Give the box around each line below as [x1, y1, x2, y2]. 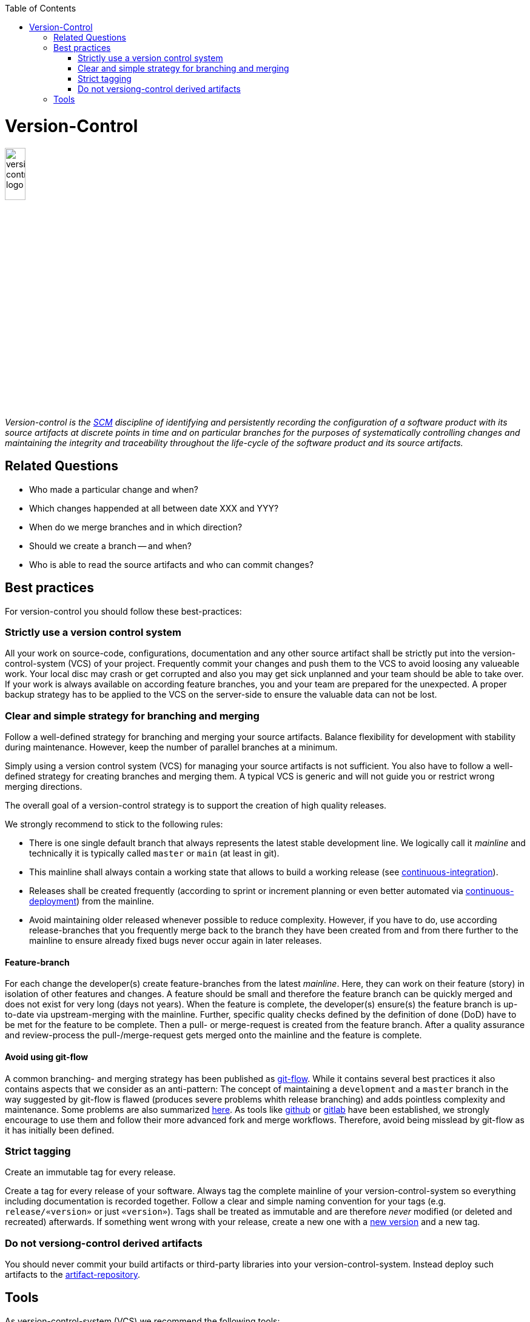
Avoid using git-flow [5, 1051, 89, 1062]
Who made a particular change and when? [29, 484, 198, 495]
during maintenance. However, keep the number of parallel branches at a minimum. [5, 742, 338, 753]
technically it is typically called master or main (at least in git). [29, 848, 280, 859]
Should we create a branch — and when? [29, 540, 192, 551]
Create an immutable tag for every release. [5, 1167, 176, 1178]
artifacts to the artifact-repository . [5, 1269, 141, 1280]
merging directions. [5, 781, 82, 792]
